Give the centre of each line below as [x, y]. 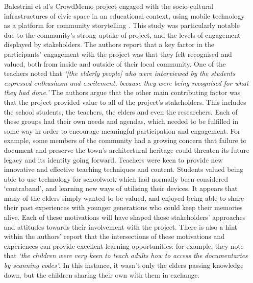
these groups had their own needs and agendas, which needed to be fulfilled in [121, 121]
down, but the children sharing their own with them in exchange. [102, 274]
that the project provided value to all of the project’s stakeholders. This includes [125, 102]
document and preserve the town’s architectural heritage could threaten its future [127, 150]
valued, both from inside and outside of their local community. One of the [115, 63]
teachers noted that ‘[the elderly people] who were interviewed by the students [120, 73]
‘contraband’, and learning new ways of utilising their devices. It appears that [121, 188]
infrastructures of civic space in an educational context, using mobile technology [124, 15]
